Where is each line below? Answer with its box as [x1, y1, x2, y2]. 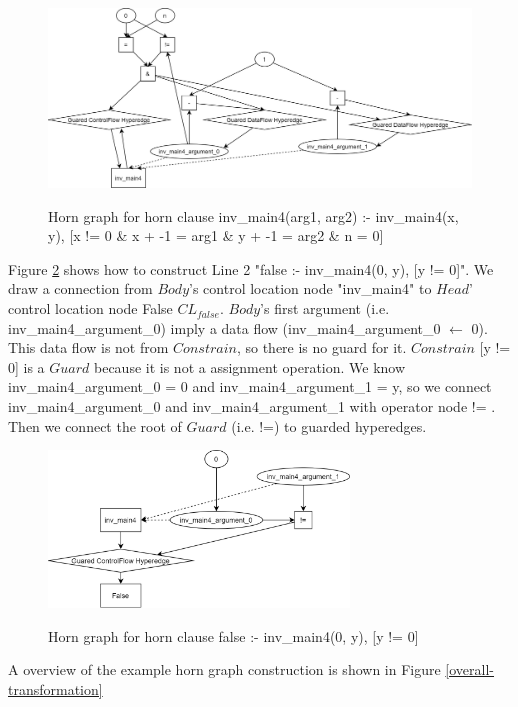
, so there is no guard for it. [236, 337, 407, 358]
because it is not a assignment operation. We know [94, 356, 406, 377]
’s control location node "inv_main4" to [189, 278, 432, 299]
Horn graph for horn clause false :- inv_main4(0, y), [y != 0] [48, 625, 419, 646]
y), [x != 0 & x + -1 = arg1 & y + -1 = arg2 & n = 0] [48, 225, 384, 246]
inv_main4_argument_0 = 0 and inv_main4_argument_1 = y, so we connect [8, 376, 492, 397]
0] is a [8, 356, 45, 377]
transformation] [8, 678, 103, 699]
